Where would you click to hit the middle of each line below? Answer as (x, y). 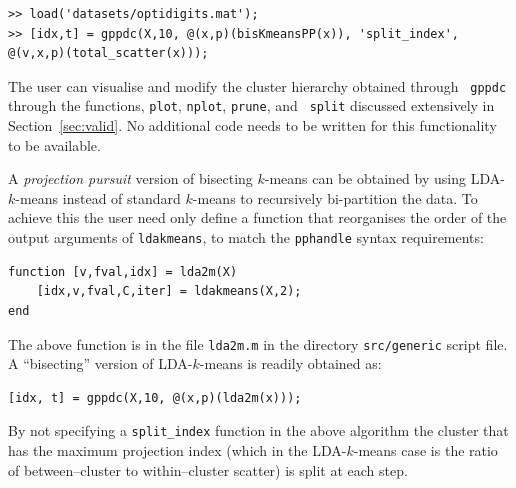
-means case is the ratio (425, 450)
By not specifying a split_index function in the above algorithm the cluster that (258, 430)
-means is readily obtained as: (290, 363)
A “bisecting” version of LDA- (100, 363)
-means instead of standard (98, 197)
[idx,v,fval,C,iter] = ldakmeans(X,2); (169, 291)
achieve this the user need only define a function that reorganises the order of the (257, 217)
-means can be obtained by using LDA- (384, 178)
